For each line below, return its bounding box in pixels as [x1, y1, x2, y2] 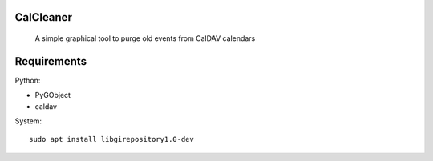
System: [14, 116, 42, 126]
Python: [14, 75, 41, 85]
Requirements [14, 54, 87, 68]
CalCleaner [14, 10, 72, 24]
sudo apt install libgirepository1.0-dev [29, 135, 194, 144]
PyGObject [34, 91, 71, 100]
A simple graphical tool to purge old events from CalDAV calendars [34, 34, 256, 43]
